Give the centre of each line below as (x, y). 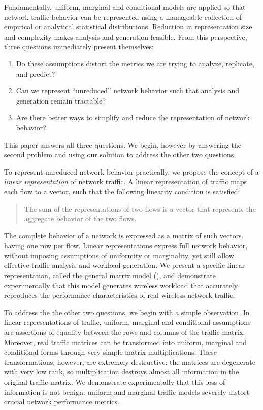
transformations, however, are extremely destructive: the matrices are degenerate (130, 362)
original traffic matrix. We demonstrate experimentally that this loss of (115, 382)
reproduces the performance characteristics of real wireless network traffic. (120, 295)
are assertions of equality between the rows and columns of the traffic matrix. (125, 332)
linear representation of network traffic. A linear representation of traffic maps (126, 181)
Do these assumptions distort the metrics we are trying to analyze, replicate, (135, 63)
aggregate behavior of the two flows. (80, 218)
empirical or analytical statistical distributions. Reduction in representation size (128, 27)
